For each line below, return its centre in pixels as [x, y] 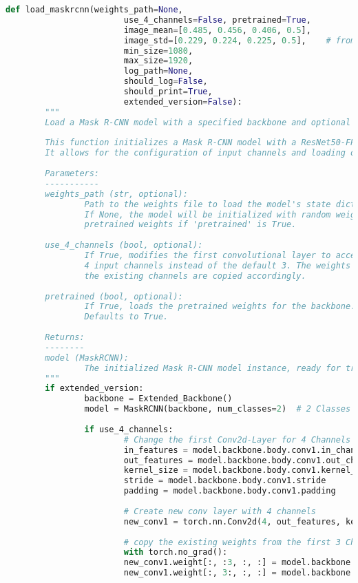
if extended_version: [94, 389]
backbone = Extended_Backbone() [158, 399]
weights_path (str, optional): [116, 194]
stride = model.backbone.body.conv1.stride [225, 481]
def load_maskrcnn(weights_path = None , [94, 10]
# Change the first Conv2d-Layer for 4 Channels [237, 439]
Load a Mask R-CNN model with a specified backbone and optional [198, 122]
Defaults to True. [126, 317]
